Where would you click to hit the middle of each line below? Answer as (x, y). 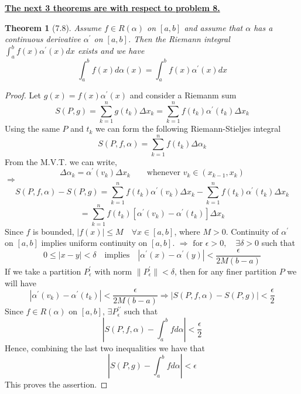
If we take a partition (43, 271)
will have (21, 282)
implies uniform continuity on (94, 243)
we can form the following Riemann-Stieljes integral (188, 129)
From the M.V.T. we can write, (61, 161)
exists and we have (111, 51)
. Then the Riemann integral (179, 39)
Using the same (32, 129)
